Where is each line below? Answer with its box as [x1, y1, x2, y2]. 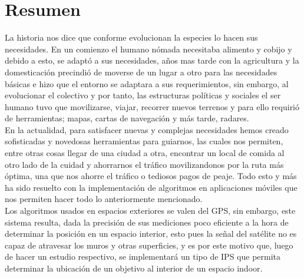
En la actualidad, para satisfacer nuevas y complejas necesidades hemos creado [5, 123, 289, 135]
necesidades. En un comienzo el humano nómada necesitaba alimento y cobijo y [5, 42, 292, 55]
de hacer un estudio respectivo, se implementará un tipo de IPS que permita [5, 250, 281, 263]
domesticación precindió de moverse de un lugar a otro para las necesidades [5, 65, 277, 78]
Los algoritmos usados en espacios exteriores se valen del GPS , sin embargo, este [5, 204, 296, 217]
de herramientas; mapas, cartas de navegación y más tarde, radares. [5, 112, 249, 124]
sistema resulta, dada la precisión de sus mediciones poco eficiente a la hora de [5, 216, 289, 228]
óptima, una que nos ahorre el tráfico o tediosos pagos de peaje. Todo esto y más [5, 170, 297, 182]
